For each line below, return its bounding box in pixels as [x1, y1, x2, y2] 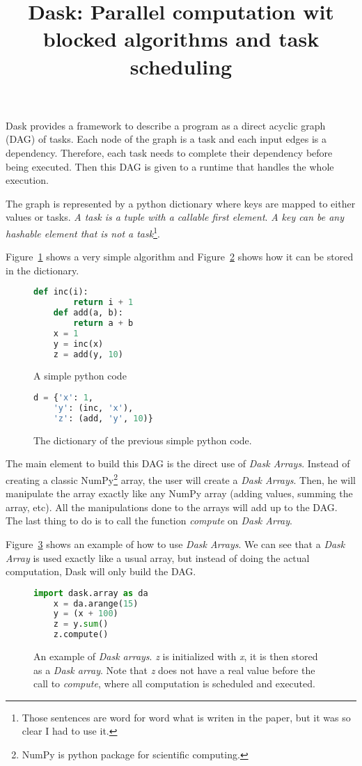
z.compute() [53, 630, 109, 640]
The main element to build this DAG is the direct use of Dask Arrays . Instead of [6, 456, 350, 471]
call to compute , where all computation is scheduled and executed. [33, 676, 315, 691]
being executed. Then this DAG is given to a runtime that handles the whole [6, 159, 334, 173]
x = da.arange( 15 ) [53, 598, 139, 609]
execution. [6, 173, 49, 187]
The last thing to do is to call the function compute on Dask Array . [6, 513, 292, 528]
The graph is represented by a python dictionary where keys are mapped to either [6, 196, 356, 210]
